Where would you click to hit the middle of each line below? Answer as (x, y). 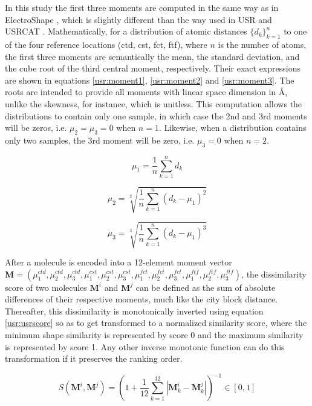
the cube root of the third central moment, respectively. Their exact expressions (153, 68)
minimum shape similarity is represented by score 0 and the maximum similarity (154, 334)
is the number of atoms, (262, 44)
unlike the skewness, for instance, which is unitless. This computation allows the (154, 103)
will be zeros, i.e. (36, 128)
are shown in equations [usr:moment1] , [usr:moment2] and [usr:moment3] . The (150, 80)
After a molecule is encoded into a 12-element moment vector (119, 261)
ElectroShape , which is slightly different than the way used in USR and (138, 19)
